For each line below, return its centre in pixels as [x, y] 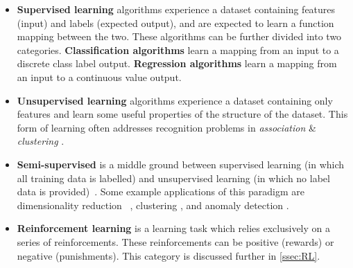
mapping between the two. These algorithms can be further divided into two [179, 36]
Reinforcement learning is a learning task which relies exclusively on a [174, 228]
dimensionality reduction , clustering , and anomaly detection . [153, 205]
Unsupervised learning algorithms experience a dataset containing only [175, 100]
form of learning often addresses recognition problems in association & [166, 127]
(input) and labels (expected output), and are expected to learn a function [175, 23]
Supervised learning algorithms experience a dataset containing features [176, 9]
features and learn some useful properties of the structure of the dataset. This [182, 114]
